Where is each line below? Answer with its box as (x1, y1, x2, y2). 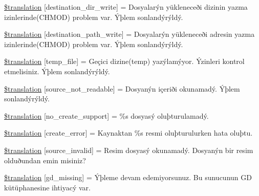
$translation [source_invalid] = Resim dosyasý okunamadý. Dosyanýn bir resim (4, 144, 253, 155)
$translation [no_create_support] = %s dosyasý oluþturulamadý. (4, 110, 209, 121)
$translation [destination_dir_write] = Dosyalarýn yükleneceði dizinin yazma (4, 2, 248, 12)
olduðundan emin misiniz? (4, 155, 86, 165)
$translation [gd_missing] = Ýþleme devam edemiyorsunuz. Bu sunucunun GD (4, 172, 252, 183)
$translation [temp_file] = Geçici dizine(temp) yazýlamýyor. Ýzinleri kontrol (4, 56, 245, 67)
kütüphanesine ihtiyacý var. (4, 182, 91, 192)
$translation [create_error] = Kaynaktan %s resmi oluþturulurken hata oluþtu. (4, 127, 253, 138)
